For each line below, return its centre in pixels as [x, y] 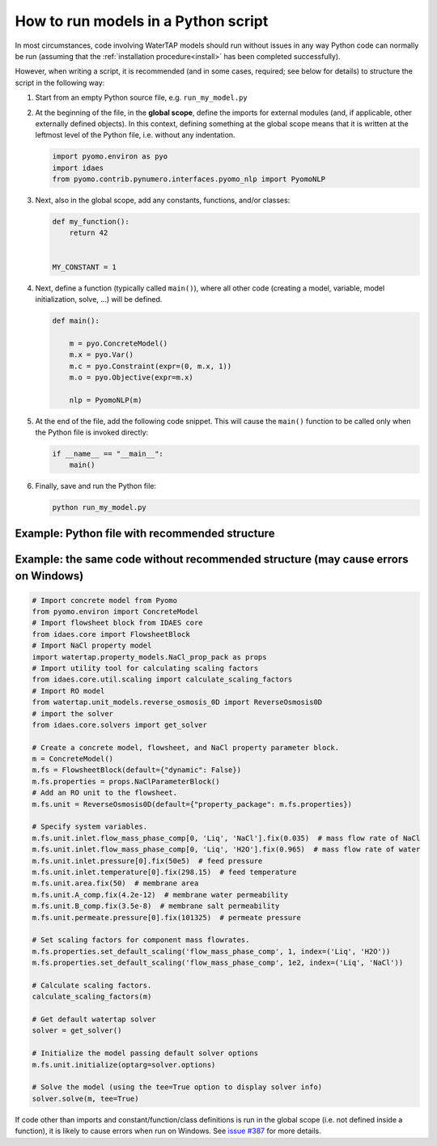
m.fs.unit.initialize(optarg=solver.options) [124, 1065]
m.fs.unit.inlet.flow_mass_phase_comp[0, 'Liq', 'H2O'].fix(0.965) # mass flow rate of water [226, 849]
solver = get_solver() [77, 1031]
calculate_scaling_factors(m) [92, 997]
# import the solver [72, 713]
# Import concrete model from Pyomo [105, 600]
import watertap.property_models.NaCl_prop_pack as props [149, 657]
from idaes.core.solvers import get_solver [120, 725]
